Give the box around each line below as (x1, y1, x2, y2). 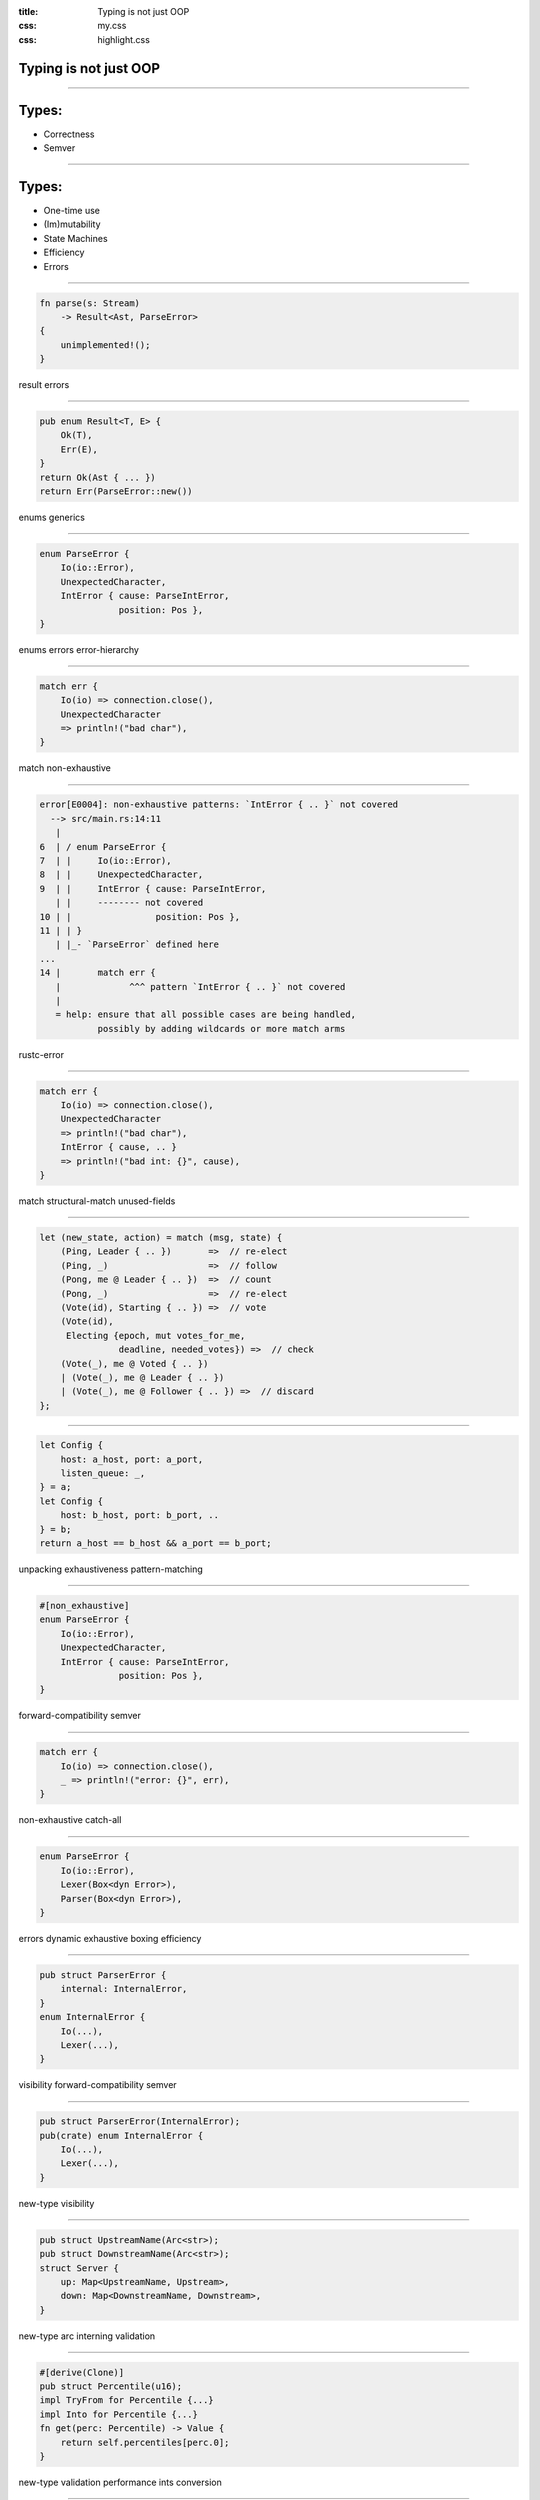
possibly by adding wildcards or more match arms (97, 1023, 346, 1034)
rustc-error (18, 1048, 65, 1060)
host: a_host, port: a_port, (60, 1453, 204, 1465)
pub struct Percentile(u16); (39, 2381, 183, 2392)
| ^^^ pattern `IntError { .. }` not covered (55, 981, 346, 992)
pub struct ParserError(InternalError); (39, 2116, 240, 2127)
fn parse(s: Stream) (39, 297, 140, 309)
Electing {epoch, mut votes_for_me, (65, 1330, 246, 1341)
